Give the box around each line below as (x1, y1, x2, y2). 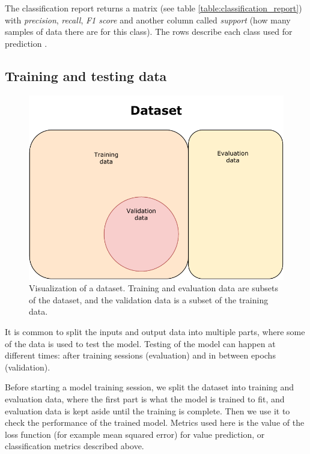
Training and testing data (5, 66, 167, 85)
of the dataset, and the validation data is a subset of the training (29, 293, 269, 306)
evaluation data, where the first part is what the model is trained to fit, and (5, 393, 285, 405)
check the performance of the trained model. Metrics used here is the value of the (5, 416, 305, 429)
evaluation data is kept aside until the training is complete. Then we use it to (5, 404, 290, 417)
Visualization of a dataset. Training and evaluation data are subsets (29, 282, 279, 294)
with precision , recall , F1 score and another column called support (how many (5, 13, 291, 26)
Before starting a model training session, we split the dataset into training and (5, 381, 294, 393)
